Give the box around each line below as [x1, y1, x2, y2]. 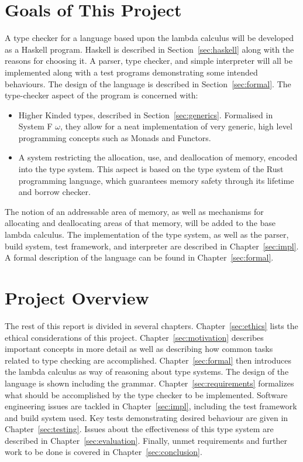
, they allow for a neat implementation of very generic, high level [60, 120, 292, 132]
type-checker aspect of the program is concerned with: [5, 89, 198, 101]
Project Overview [5, 286, 149, 309]
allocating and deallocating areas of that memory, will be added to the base [5, 217, 276, 229]
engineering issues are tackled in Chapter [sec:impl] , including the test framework [5, 400, 297, 412]
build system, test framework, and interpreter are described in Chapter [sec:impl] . [5, 239, 299, 252]
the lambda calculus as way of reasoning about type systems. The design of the [5, 365, 289, 378]
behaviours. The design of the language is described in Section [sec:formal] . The [5, 77, 291, 90]
